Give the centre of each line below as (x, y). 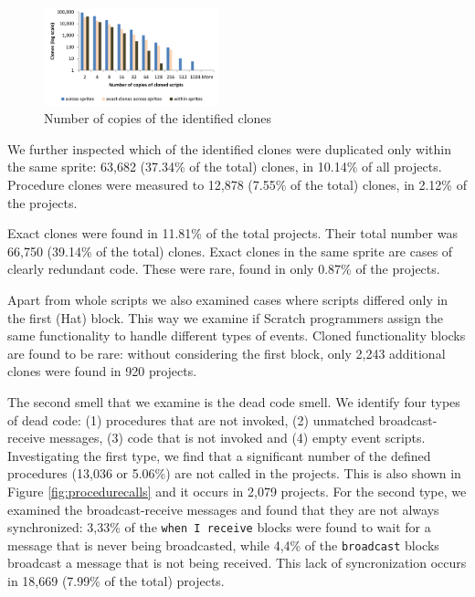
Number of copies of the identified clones (158, 118)
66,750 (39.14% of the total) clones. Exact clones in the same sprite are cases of (230, 251)
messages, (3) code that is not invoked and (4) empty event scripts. (237, 438)
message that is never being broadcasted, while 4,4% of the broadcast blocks (223, 545)
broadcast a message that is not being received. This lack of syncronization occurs (237, 563)
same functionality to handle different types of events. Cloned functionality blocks (237, 335)
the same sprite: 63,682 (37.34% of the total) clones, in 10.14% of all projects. (225, 167)
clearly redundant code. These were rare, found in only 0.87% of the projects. (224, 269)
